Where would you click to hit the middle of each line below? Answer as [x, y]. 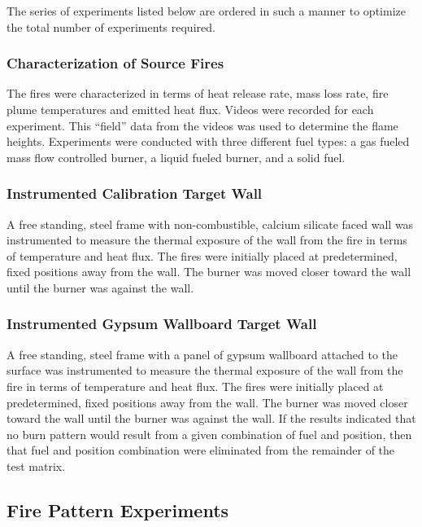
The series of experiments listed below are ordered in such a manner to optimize [206, 11]
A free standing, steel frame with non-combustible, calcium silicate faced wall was [210, 224]
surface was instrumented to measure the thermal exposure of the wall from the [205, 370]
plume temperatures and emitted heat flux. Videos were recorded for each [190, 109]
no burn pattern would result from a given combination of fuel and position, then [209, 434]
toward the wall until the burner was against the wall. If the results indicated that [211, 418]
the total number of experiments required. [111, 26]
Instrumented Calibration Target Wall [135, 193]
